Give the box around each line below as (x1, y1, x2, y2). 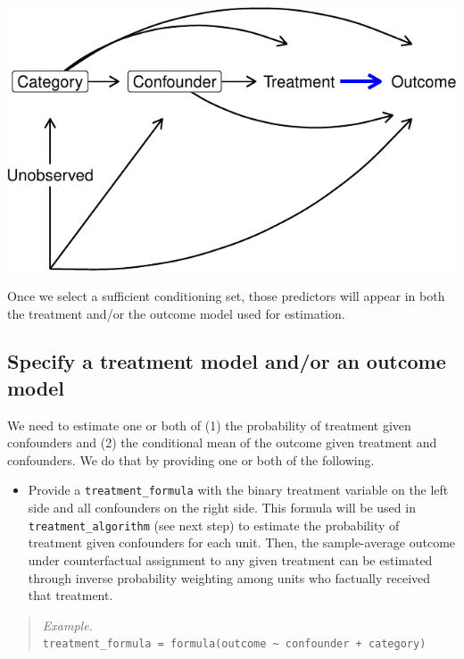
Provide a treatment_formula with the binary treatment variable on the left (28, 480, 449, 499)
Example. (42, 615, 93, 634)
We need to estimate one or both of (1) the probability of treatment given (7, 415, 411, 434)
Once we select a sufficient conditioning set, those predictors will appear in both (7, 286, 445, 304)
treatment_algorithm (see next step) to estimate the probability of (28, 515, 400, 534)
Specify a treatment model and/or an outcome (7, 347, 446, 375)
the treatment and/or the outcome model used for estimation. (7, 304, 345, 322)
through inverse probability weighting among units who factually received (28, 568, 431, 587)
